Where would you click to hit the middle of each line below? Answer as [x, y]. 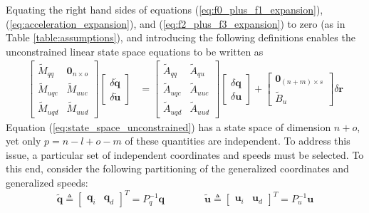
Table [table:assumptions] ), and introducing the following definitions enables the [181, 37]
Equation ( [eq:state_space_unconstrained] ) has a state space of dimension [168, 126]
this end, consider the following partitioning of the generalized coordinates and [177, 168]
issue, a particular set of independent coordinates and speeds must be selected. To [185, 154]
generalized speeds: [47, 182]
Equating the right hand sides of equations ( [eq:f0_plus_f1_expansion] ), [165, 9]
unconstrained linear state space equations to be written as [135, 51]
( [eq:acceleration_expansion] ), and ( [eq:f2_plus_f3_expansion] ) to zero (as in [176, 23]
